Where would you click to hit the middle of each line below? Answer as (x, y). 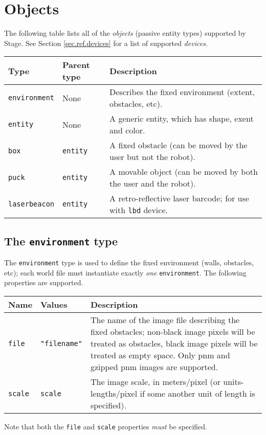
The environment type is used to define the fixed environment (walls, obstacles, (129, 262)
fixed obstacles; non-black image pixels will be (173, 331)
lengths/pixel (114, 393)
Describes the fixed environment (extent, (182, 92)
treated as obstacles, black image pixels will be (174, 343)
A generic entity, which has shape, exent (182, 119)
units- (234, 382)
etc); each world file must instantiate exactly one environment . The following (125, 272)
